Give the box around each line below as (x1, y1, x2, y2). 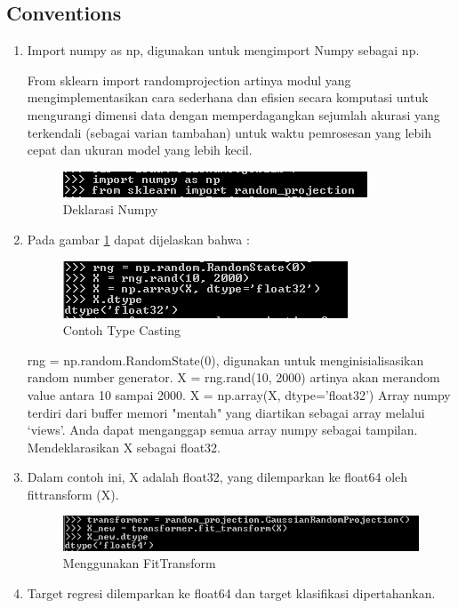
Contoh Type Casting (62, 321, 181, 340)
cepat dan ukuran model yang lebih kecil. (27, 140, 253, 159)
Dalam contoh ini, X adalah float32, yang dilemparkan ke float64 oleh (27, 468, 408, 486)
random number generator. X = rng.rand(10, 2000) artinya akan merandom (27, 368, 440, 387)
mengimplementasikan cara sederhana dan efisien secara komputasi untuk (27, 88, 429, 107)
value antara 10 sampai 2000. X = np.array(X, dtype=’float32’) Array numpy (27, 385, 451, 404)
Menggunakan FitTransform (62, 554, 216, 572)
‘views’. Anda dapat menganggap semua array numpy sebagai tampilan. (27, 420, 418, 439)
